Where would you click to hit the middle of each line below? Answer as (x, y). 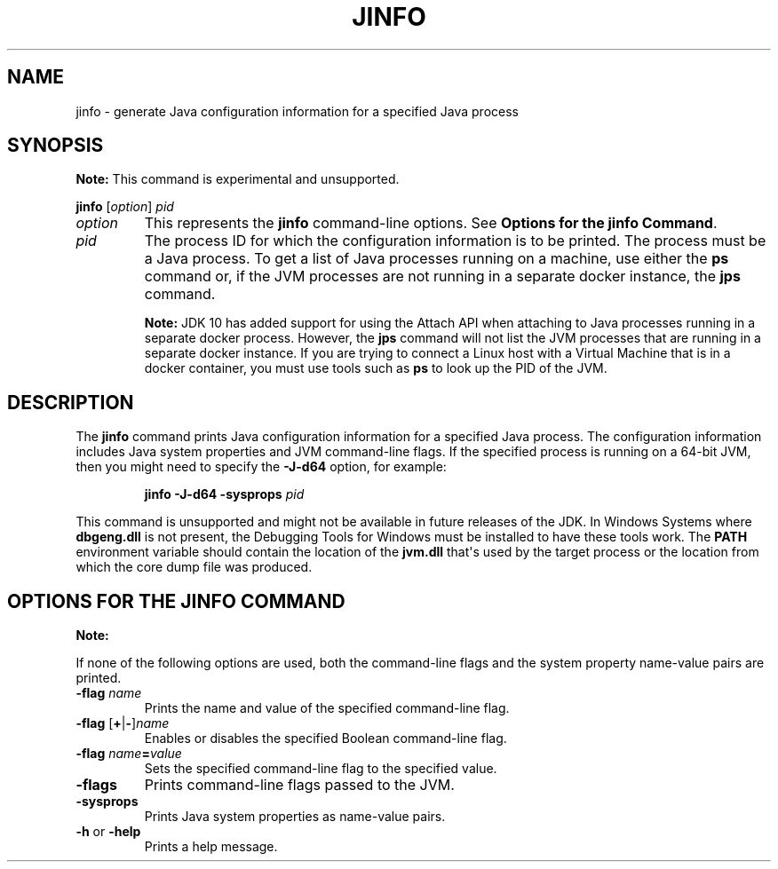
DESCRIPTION (71, 402)
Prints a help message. (211, 847)
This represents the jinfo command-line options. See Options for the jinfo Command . (431, 223)
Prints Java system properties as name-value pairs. (295, 817)
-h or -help (108, 832)
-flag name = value (129, 754)
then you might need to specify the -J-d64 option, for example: (261, 467)
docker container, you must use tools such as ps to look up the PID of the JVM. (376, 368)
